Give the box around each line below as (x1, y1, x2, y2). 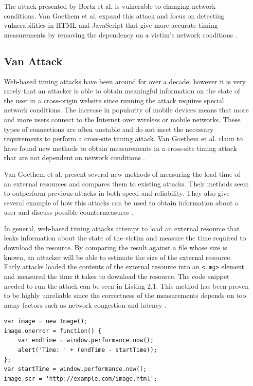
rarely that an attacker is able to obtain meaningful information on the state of (4, 86, 240, 96)
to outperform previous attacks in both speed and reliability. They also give (4, 188, 230, 198)
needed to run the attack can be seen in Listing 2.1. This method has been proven (4, 280, 249, 291)
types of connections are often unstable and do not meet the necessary (4, 124, 214, 134)
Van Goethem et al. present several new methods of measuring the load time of (4, 168, 240, 179)
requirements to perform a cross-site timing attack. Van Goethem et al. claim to (4, 133, 243, 144)
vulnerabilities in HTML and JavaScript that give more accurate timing (4, 20, 218, 30)
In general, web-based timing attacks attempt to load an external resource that (4, 223, 240, 233)
